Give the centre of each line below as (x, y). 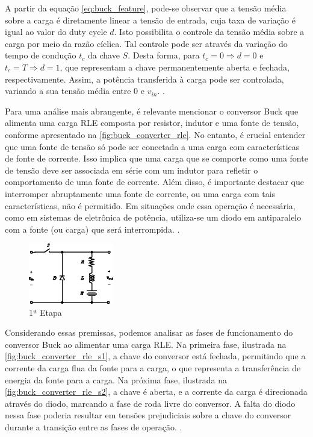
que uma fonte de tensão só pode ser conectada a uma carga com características (152, 146)
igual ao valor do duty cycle (56, 32)
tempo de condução (41, 55)
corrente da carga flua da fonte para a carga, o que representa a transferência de (153, 367)
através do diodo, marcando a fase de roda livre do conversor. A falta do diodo (150, 403)
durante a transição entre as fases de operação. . (94, 426)
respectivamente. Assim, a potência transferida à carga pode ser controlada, (144, 79)
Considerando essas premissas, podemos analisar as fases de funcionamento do (149, 332)
